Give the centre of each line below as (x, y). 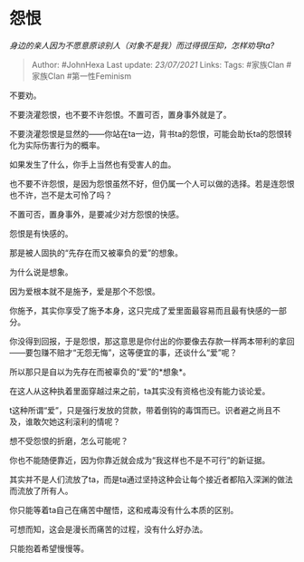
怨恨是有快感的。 (41, 233)
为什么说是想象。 (41, 272)
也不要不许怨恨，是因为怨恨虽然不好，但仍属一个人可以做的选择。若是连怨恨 (152, 183)
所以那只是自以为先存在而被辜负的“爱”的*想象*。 (100, 372)
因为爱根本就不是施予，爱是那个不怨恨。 (85, 291)
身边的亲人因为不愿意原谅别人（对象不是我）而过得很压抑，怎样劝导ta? (142, 45)
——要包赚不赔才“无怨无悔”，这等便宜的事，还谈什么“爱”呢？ (123, 352)
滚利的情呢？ (96, 421)
